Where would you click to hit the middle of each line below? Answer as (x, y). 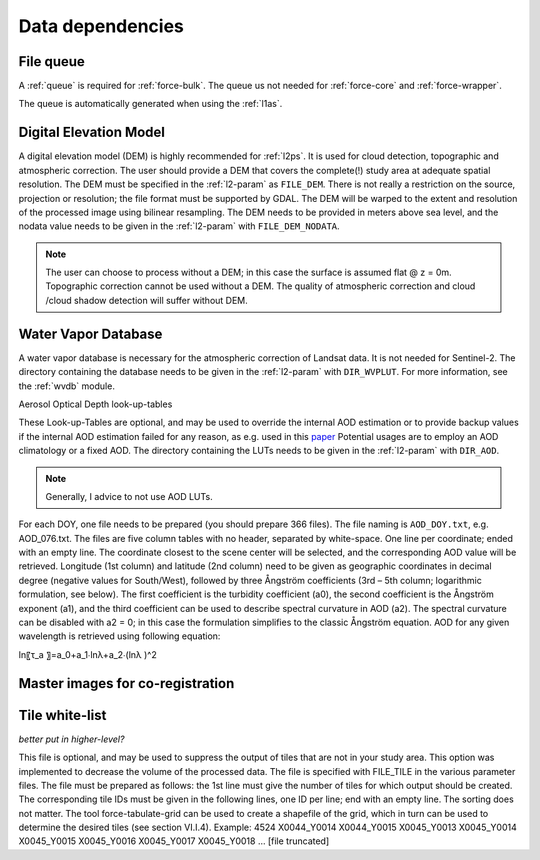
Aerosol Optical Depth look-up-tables (95, 404)
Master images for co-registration (126, 683)
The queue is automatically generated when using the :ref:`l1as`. (150, 104)
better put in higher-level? (71, 739)
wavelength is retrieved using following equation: (119, 636)
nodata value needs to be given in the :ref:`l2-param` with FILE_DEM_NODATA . (179, 226)
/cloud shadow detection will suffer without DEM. (147, 300)
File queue (51, 61)
